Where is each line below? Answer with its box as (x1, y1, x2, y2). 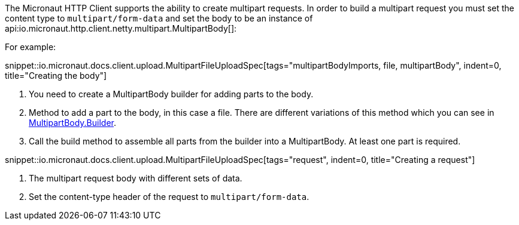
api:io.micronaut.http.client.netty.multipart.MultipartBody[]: (5, 23, 237, 33)
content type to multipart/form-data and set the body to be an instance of (5, 13, 313, 23)
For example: (5, 42, 56, 52)
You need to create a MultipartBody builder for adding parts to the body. (29, 89, 314, 99)
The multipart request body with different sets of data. (29, 173, 242, 183)
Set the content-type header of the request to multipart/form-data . (29, 192, 309, 202)
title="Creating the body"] (5, 70, 107, 81)
